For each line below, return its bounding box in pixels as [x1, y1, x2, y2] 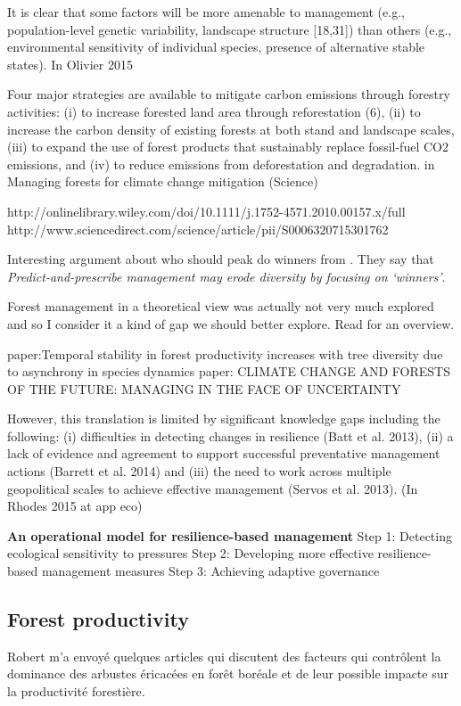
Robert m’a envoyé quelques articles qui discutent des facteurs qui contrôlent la [7, 646, 441, 665]
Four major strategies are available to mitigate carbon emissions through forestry [7, 85, 450, 103]
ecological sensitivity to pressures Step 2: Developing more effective [7, 544, 374, 562]
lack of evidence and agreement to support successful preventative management [7, 444, 440, 463]
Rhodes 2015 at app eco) [7, 497, 143, 515]
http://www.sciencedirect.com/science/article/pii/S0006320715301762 [7, 219, 389, 238]
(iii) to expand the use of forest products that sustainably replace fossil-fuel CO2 [7, 137, 449, 156]
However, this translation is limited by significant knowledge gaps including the [7, 409, 440, 428]
